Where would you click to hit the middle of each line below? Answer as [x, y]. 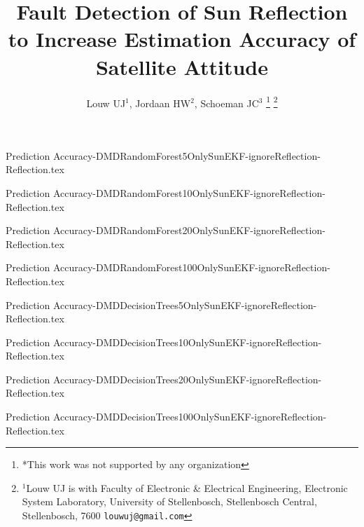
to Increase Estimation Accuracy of [182, 39]
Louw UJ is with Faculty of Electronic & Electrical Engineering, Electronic [187, 487]
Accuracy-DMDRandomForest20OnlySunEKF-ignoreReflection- [189, 230]
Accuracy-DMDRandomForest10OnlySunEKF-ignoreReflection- [189, 192]
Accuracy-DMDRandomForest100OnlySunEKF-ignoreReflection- [191, 267]
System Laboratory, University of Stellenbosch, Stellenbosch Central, [169, 501]
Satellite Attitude [182, 66]
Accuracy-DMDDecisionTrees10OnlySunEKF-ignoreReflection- [187, 342]
